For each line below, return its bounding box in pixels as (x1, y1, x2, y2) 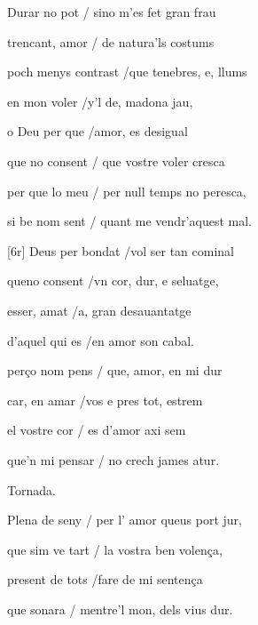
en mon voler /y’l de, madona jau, (7, 92, 193, 110)
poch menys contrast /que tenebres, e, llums (7, 62, 247, 81)
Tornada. (7, 480, 56, 499)
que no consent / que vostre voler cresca (7, 151, 225, 170)
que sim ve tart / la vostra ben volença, (7, 540, 223, 558)
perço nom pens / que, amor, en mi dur (7, 361, 223, 380)
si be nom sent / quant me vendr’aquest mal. (7, 212, 252, 230)
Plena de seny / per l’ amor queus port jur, (7, 510, 242, 529)
